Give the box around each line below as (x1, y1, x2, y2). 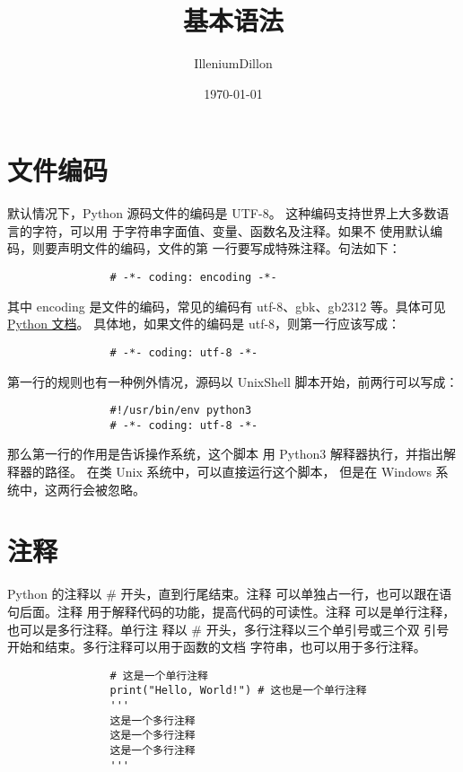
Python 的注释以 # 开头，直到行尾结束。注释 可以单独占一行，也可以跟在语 (7, 584, 452, 603)
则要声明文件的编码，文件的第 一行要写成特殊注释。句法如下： (31, 239, 401, 258)
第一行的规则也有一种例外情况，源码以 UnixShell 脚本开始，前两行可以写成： (7, 372, 459, 390)
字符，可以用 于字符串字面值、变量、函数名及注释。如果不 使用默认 (31, 221, 431, 240)
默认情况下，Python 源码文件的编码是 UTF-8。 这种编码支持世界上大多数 (7, 204, 437, 223)
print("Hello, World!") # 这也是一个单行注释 (109, 684, 367, 697)
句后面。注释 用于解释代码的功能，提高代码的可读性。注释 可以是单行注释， (7, 601, 456, 620)
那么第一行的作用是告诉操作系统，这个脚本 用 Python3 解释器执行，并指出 (7, 444, 443, 463)
